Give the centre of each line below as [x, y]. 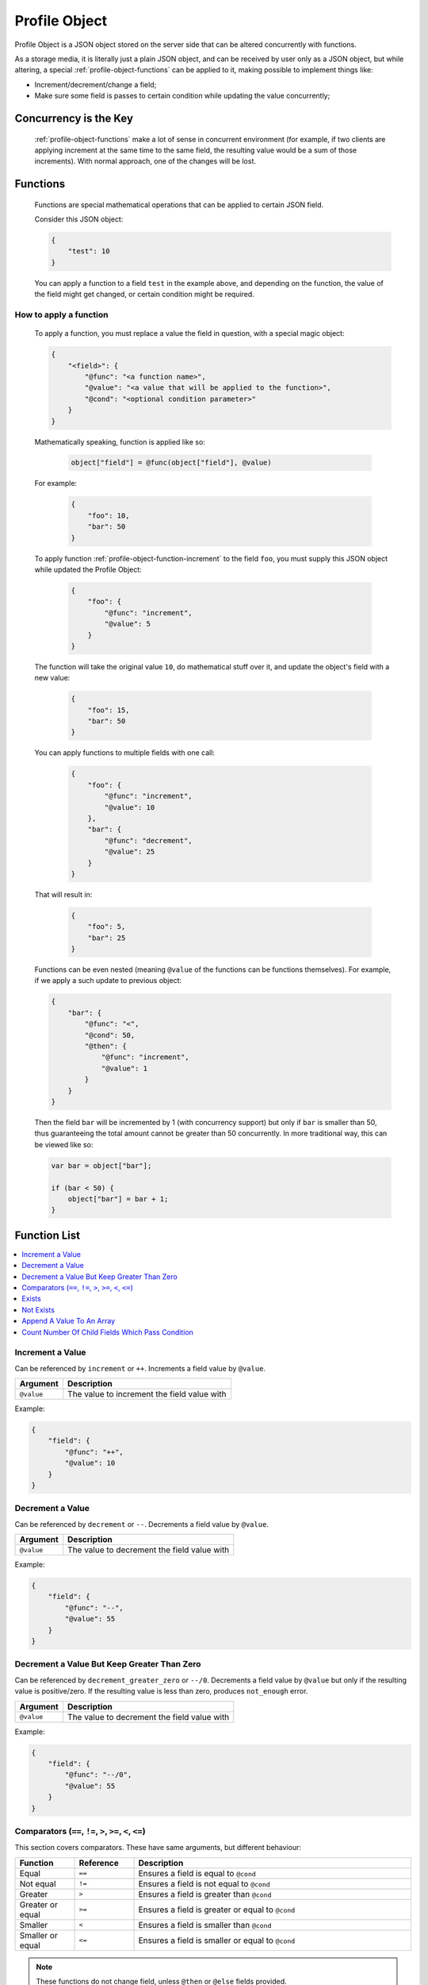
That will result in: [63, 894]
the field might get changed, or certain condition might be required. [145, 295]
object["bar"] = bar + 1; [118, 1199]
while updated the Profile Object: [88, 569]
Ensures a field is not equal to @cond [204, 1883]
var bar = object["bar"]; [101, 1166]
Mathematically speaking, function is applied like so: [120, 441]
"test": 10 [89, 251]
